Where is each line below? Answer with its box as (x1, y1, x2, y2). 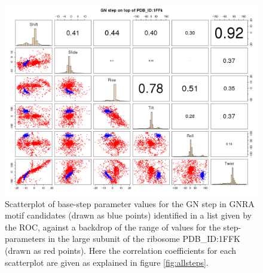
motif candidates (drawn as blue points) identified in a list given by (5, 209, 252, 222)
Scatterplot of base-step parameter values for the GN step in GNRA (5, 197, 255, 210)
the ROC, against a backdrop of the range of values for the (5, 220, 221, 233)
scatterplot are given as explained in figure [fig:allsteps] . (5, 256, 209, 268)
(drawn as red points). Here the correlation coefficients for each (5, 244, 236, 256)
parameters (5, 232, 45, 245)
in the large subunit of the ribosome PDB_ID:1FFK (48, 232, 240, 245)
